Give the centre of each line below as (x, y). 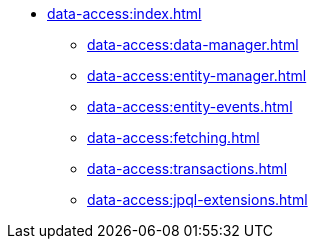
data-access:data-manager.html (193, 44)
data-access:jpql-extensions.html (197, 199)
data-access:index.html (124, 13)
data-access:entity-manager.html (197, 75)
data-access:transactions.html (187, 168)
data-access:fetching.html (173, 137)
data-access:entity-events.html (190, 106)
